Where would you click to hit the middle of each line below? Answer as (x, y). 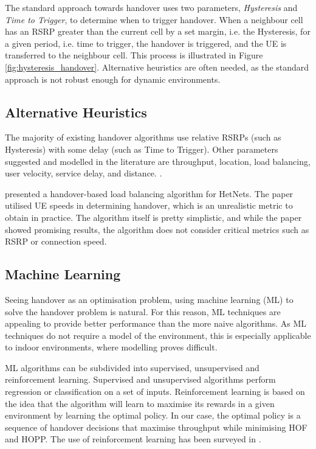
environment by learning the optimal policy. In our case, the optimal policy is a (153, 415)
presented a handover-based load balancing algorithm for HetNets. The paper (149, 193)
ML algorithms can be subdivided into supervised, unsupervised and (132, 367)
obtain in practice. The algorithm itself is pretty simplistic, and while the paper (153, 217)
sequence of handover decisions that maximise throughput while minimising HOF (156, 427)
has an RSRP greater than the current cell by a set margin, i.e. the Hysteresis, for (158, 31)
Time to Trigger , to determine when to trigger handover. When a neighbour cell (154, 19)
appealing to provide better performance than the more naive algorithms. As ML (156, 323)
